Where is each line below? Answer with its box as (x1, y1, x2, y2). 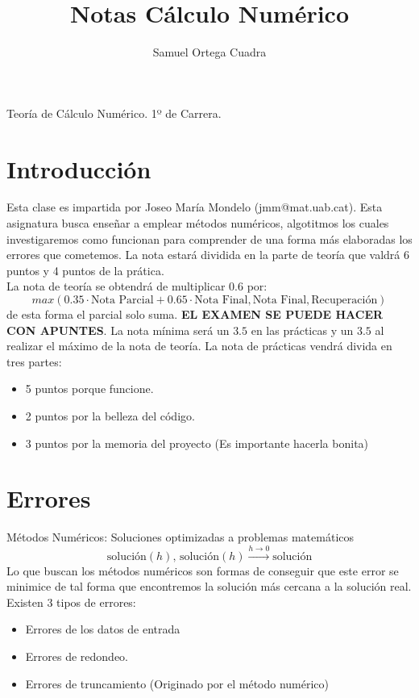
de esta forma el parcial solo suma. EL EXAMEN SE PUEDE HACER (6, 306, 384, 322)
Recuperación (311, 295, 378, 306)
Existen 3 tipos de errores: (6, 593, 136, 610)
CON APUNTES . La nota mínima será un (6, 321, 230, 338)
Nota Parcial (90, 295, 154, 306)
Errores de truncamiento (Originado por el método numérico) (25, 675, 330, 692)
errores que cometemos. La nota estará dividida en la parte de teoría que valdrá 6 (6, 246, 409, 263)
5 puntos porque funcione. (25, 380, 154, 397)
